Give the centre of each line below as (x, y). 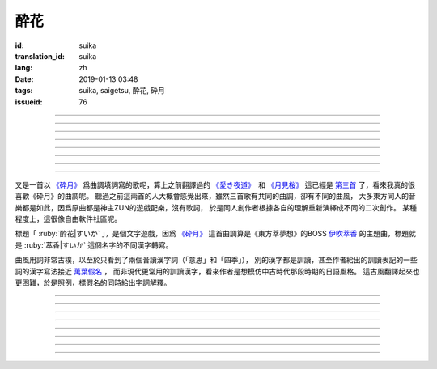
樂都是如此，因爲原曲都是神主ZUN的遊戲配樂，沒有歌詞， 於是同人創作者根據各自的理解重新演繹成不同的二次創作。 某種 (216, 207)
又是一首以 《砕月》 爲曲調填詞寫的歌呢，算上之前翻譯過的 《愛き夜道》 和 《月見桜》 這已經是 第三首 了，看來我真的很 (215, 184)
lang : (24, 68)
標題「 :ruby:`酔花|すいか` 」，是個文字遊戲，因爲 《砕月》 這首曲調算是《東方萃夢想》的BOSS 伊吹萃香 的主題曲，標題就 (215, 234)
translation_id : (40, 56)
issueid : (29, 102)
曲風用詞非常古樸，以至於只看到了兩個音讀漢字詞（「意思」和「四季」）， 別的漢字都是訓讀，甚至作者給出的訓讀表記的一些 (216, 260)
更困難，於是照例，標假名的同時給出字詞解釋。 (93, 282)
